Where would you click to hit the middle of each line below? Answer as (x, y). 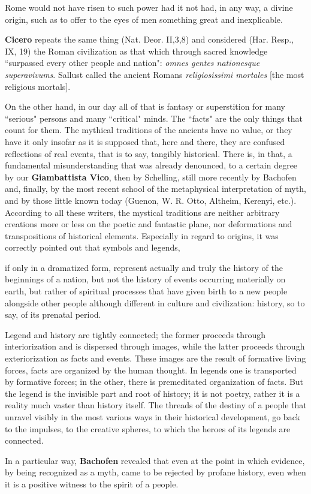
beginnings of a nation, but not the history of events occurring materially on (145, 279)
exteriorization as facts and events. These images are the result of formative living (155, 358)
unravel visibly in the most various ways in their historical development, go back (153, 417)
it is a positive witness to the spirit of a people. (92, 484)
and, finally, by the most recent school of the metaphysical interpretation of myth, (155, 189)
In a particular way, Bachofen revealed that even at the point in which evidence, (155, 460)
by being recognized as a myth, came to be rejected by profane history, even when (155, 472)
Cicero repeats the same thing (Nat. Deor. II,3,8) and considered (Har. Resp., (150, 39)
